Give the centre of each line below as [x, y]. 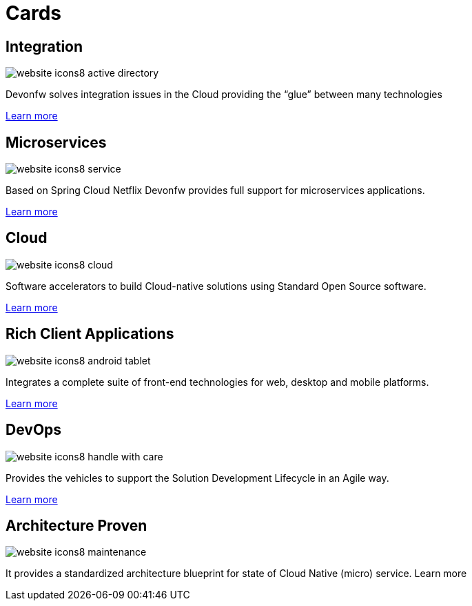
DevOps [34, 430]
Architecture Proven [76, 525]
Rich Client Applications [90, 334]
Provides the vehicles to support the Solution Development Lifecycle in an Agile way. [197, 478]
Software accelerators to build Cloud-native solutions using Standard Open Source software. [216, 286]
